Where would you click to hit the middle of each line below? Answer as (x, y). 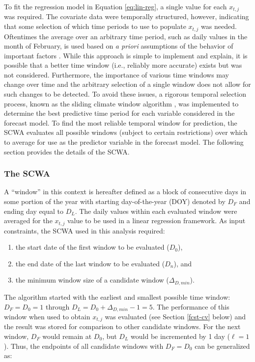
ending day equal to (34, 211)
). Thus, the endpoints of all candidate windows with (84, 346)
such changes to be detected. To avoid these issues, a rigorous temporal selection (125, 94)
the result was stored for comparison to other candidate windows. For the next (122, 326)
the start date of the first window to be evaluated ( (92, 247)
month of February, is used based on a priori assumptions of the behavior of (119, 46)
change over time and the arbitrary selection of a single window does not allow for (127, 84)
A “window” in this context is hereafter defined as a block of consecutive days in (125, 192)
